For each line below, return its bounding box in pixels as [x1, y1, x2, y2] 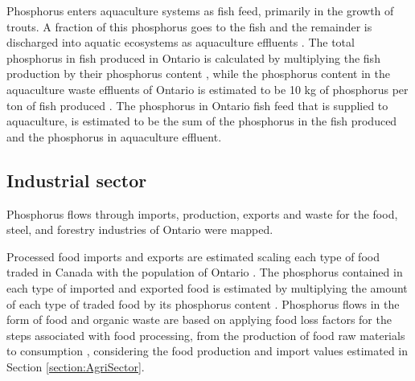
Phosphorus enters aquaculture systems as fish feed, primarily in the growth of [6, 2, 394, 18]
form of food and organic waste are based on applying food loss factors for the [6, 311, 392, 328]
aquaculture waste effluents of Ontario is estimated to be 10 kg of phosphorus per [6, 80, 409, 97]
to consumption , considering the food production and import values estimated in [6, 342, 409, 359]
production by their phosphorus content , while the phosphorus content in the [6, 65, 390, 82]
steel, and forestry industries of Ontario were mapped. [6, 221, 273, 238]
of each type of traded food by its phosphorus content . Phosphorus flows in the [6, 295, 400, 312]
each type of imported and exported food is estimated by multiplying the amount [6, 279, 408, 296]
